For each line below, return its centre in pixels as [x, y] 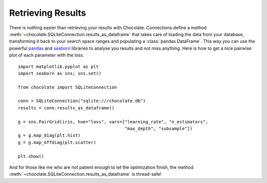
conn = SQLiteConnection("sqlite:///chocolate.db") [82, 101]
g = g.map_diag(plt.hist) [49, 135]
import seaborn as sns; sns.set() [60, 73]
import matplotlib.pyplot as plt [58, 66]
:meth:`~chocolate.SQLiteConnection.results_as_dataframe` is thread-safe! [85, 174]
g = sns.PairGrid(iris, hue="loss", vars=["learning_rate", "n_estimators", [113, 122]
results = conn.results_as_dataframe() [66, 108]
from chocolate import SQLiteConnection [67, 87]
